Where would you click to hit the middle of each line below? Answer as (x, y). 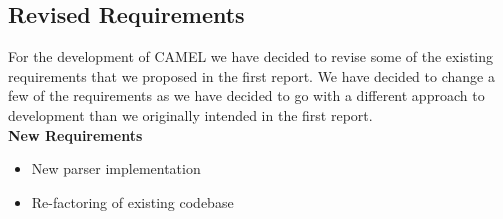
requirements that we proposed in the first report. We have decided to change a (251, 75)
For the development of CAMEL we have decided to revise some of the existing (251, 56)
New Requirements (75, 134)
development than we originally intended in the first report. (190, 114)
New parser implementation (116, 168)
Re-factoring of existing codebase (132, 201)
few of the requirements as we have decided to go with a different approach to (246, 95)
